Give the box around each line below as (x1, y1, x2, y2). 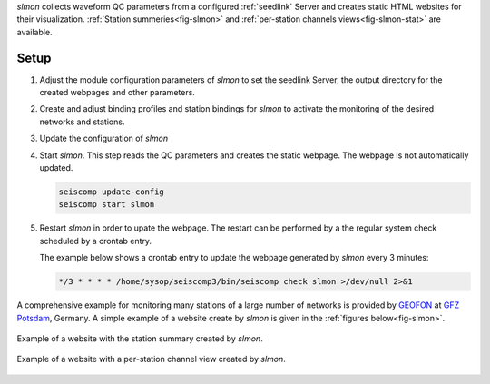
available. (16, 26, 54, 37)
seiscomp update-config (58, 187, 165, 197)
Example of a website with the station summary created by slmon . (16, 332, 263, 344)
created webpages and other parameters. (39, 87, 195, 98)
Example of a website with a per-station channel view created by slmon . (16, 354, 286, 365)
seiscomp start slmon (58, 200, 155, 210)
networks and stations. (39, 116, 125, 127)
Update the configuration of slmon (39, 133, 168, 144)
